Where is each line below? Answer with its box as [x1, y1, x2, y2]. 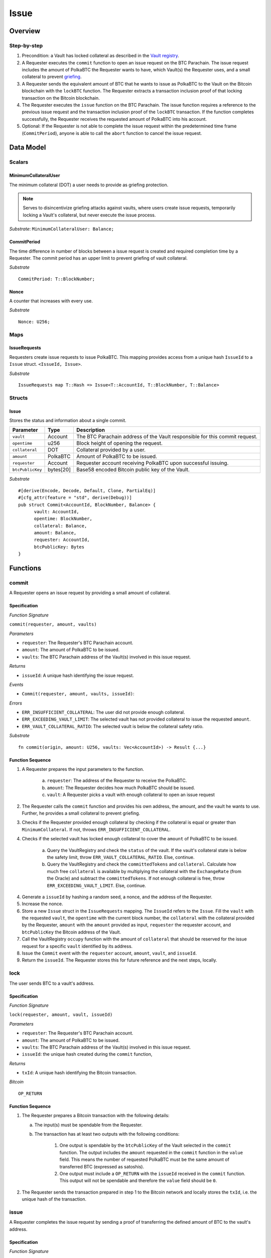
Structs [9, 394, 28, 401]
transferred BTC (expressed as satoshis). [59, 1163, 145, 1169]
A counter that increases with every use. [9, 298, 93, 304]
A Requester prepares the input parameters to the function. [22, 766, 145, 772]
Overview [9, 27, 41, 35]
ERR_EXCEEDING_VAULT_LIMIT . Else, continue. [47, 882, 147, 888]
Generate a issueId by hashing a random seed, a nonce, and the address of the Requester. [22, 894, 213, 900]
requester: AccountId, [34, 537, 90, 543]
